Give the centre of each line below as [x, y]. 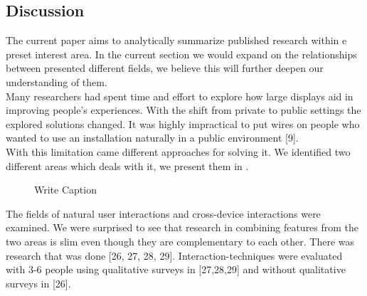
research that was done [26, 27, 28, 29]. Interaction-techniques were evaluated [174, 255]
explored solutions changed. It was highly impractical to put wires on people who [183, 123]
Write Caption [65, 190]
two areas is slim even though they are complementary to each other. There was [180, 241]
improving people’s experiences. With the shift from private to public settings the [183, 110]
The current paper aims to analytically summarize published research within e [176, 40]
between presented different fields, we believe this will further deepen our [165, 68]
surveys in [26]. [38, 283]
